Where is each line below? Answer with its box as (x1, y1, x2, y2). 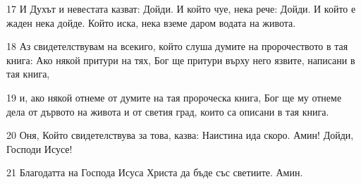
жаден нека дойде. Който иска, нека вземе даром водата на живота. (6, 15, 296, 30)
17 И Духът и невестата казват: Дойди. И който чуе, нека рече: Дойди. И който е (6, 1, 356, 16)
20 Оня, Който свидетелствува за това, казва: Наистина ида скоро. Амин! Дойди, (6, 128, 354, 142)
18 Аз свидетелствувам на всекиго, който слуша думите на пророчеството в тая (6, 39, 348, 54)
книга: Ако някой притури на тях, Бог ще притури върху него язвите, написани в (6, 52, 355, 67)
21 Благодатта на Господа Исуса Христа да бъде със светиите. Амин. (6, 165, 303, 180)
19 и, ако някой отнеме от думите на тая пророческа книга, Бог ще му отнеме (6, 90, 342, 104)
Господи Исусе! (6, 141, 73, 156)
